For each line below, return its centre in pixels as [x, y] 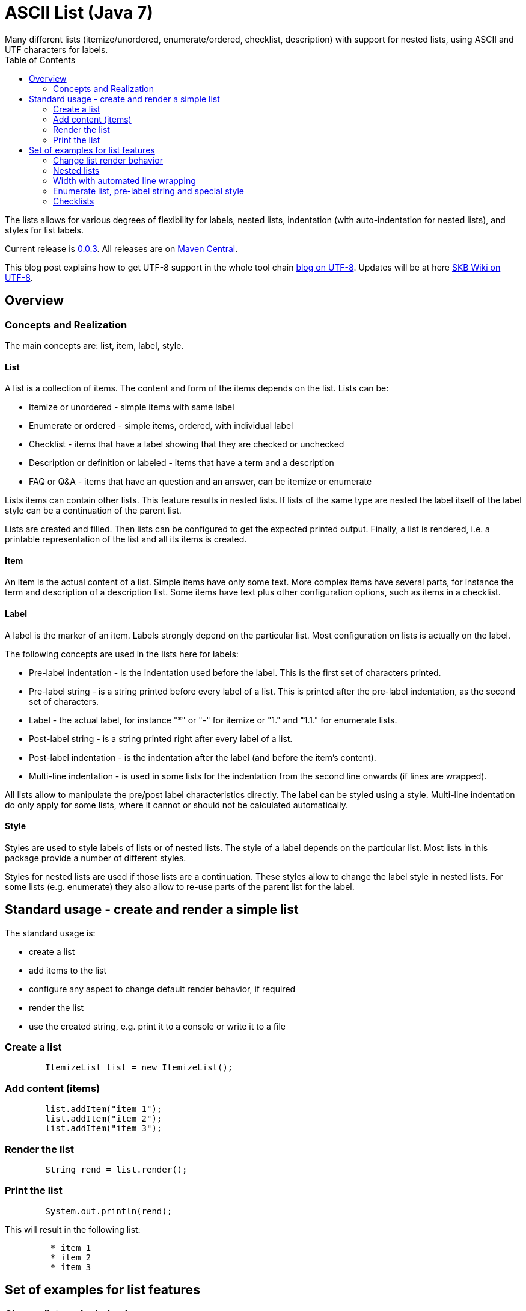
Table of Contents [40, 60]
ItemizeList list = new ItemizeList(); [139, 1068]
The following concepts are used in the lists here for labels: [122, 654]
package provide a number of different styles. [96, 858]
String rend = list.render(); [116, 1169]
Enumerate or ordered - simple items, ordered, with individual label [161, 426]
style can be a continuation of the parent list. [93, 511]
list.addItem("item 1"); [104, 1109]
